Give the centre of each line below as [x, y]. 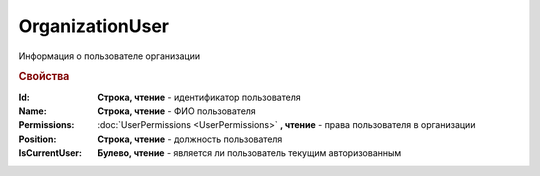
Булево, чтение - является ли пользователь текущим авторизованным [249, 153]
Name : [32, 111]
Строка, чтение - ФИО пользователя [177, 111]
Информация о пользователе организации [109, 56]
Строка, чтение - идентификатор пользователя [199, 97]
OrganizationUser [94, 26]
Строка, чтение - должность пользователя [190, 139]
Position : [37, 139]
